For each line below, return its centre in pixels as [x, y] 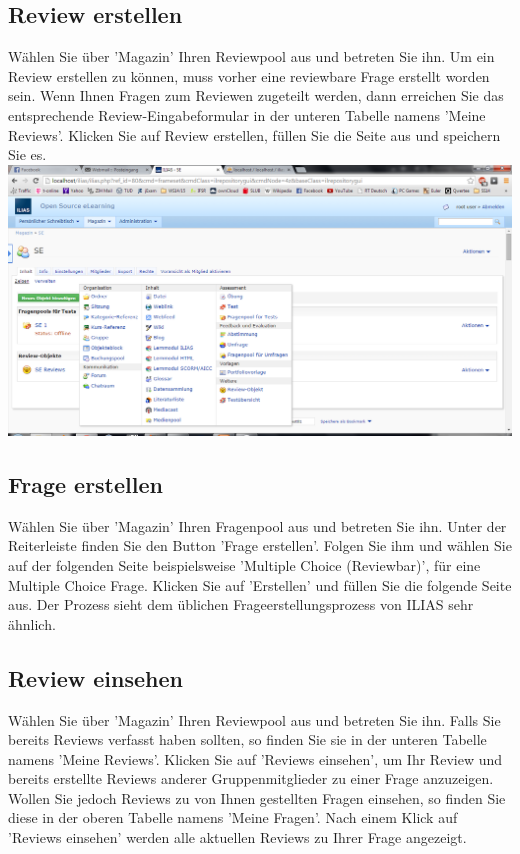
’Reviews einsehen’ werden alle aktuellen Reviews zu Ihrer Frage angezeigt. [237, 837]
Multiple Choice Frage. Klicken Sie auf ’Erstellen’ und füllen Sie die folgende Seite [260, 584]
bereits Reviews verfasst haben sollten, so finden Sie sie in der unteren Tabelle [247, 739]
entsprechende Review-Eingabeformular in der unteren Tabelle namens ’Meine [247, 114]
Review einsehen [95, 677]
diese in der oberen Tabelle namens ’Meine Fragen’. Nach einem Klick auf [233, 817]
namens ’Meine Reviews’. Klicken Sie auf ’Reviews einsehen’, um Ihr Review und [255, 758]
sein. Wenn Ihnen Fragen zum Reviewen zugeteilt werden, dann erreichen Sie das [256, 95]
